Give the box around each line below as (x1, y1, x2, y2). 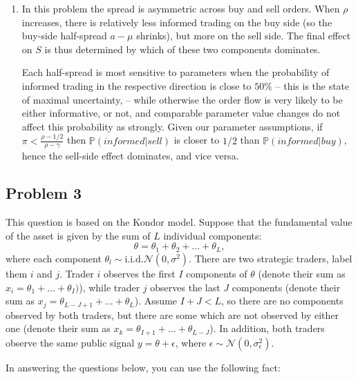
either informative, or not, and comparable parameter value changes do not (21, 106, 341, 120)
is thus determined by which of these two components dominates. (44, 41, 321, 56)
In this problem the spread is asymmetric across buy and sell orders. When (21, 1, 340, 15)
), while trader (79, 280, 140, 294)
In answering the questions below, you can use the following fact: (6, 360, 281, 374)
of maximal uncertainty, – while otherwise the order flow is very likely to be (21, 92, 343, 106)
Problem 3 (6, 182, 82, 204)
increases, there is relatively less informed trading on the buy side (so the (21, 14, 332, 29)
